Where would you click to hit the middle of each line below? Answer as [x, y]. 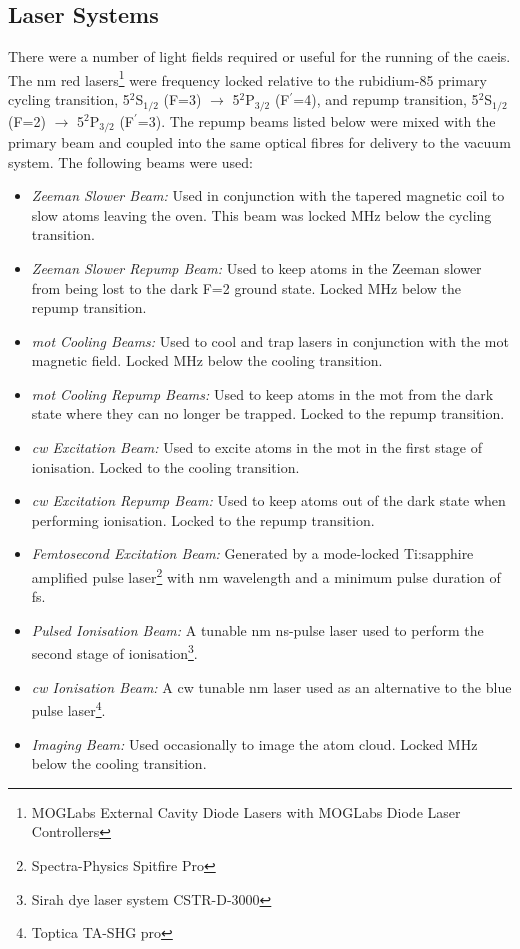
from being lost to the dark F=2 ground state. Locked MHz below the [246, 287]
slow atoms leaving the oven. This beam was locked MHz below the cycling [261, 214]
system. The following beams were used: [130, 161]
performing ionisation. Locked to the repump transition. [203, 519]
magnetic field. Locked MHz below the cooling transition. [207, 360]
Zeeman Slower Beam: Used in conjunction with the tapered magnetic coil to [268, 195]
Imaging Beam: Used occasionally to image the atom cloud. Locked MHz [254, 743]
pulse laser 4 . [68, 708]
